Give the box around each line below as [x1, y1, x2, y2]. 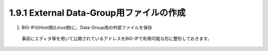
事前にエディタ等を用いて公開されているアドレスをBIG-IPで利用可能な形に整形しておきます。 [21, 35, 212, 41]
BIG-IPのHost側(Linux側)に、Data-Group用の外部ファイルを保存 [21, 25, 152, 30]
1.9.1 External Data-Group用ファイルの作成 [9, 7, 186, 18]
